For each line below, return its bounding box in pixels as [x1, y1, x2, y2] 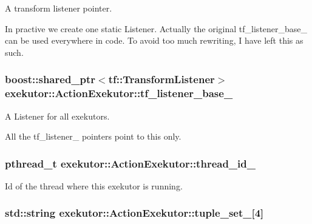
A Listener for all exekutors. [5, 109, 110, 122]
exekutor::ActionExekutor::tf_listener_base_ [5, 86, 233, 101]
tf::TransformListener [108, 72, 215, 87]
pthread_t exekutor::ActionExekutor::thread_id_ [5, 155, 256, 171]
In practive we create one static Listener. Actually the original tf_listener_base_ [5, 22, 308, 35]
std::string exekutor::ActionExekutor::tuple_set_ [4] [5, 205, 264, 220]
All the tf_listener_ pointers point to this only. [5, 130, 181, 143]
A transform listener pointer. [5, 2, 112, 14]
